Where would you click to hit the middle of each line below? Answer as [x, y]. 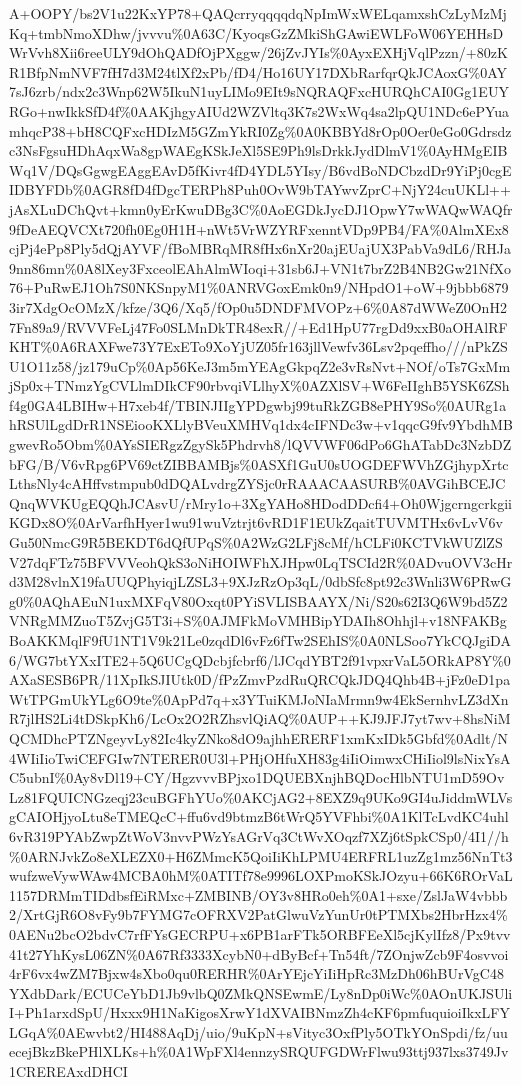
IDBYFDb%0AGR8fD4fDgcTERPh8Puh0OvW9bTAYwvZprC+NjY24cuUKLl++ [260, 189]
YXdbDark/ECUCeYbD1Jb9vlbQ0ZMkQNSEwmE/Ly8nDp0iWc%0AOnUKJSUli [261, 992]
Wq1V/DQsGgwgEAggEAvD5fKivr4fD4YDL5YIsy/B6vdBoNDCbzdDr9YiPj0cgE [260, 169]
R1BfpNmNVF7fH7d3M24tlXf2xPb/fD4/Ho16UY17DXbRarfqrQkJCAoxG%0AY [258, 71]
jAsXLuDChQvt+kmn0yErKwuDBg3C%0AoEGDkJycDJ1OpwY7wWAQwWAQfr [261, 208]
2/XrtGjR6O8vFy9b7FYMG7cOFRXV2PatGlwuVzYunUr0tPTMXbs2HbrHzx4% [258, 914]
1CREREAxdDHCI [68, 1071]
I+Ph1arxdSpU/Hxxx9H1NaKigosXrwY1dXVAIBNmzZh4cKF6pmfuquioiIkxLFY [259, 1012]
